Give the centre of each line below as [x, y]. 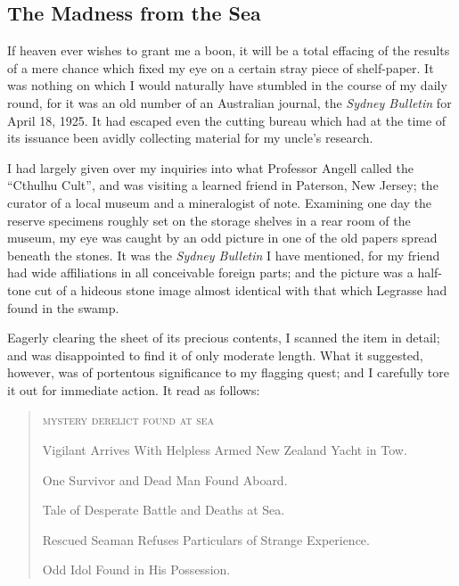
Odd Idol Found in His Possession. [136, 569]
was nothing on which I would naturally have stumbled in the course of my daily [227, 85]
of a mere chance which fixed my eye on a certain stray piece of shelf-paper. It [221, 67]
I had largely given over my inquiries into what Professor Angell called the [211, 167]
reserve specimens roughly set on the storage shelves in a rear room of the [209, 220]
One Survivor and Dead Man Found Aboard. [165, 479]
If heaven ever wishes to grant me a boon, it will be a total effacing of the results [229, 50]
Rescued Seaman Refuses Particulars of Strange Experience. [206, 539]
